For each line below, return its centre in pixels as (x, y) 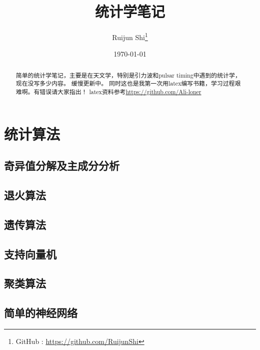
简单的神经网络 (41, 313)
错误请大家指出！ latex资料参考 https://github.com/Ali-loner (120, 92)
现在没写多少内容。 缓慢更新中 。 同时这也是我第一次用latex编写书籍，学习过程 (125, 83)
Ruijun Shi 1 (130, 36)
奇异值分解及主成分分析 (62, 165)
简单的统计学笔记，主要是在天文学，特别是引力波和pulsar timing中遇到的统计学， (128, 75)
